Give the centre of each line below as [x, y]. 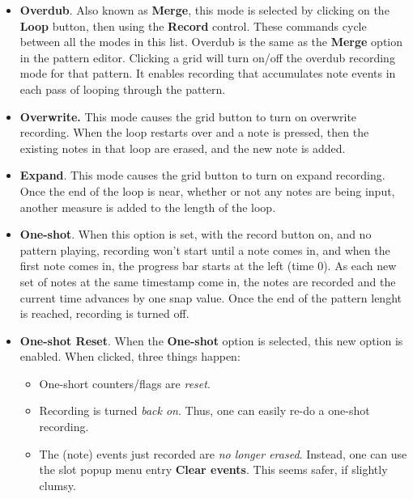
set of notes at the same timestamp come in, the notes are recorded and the [208, 281]
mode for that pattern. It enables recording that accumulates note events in [208, 73]
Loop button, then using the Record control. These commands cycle [193, 25]
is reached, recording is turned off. [104, 313]
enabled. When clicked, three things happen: [130, 356]
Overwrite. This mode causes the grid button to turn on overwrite [188, 116]
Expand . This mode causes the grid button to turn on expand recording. [202, 175]
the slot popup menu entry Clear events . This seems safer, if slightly [213, 469]
